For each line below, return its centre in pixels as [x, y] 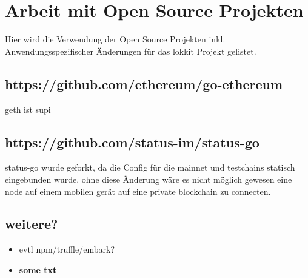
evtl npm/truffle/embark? [67, 249]
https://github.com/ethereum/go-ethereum [144, 83]
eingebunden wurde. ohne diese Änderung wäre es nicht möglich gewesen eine [149, 179]
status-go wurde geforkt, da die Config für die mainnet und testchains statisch [150, 167]
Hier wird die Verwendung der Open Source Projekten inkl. [115, 39]
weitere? [32, 224]
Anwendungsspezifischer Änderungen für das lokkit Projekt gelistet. [131, 51]
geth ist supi [28, 109]
